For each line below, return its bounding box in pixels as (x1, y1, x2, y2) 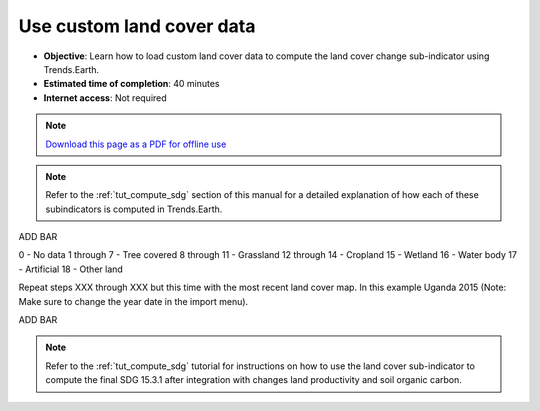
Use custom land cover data (18, 15, 256, 37)
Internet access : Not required (43, 91, 167, 104)
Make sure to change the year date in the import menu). (18, 295, 249, 307)
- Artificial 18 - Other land (18, 263, 124, 275)
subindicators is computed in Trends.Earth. (45, 203, 223, 215)
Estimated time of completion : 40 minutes (43, 78, 220, 90)
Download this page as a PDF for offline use (45, 138, 227, 150)
